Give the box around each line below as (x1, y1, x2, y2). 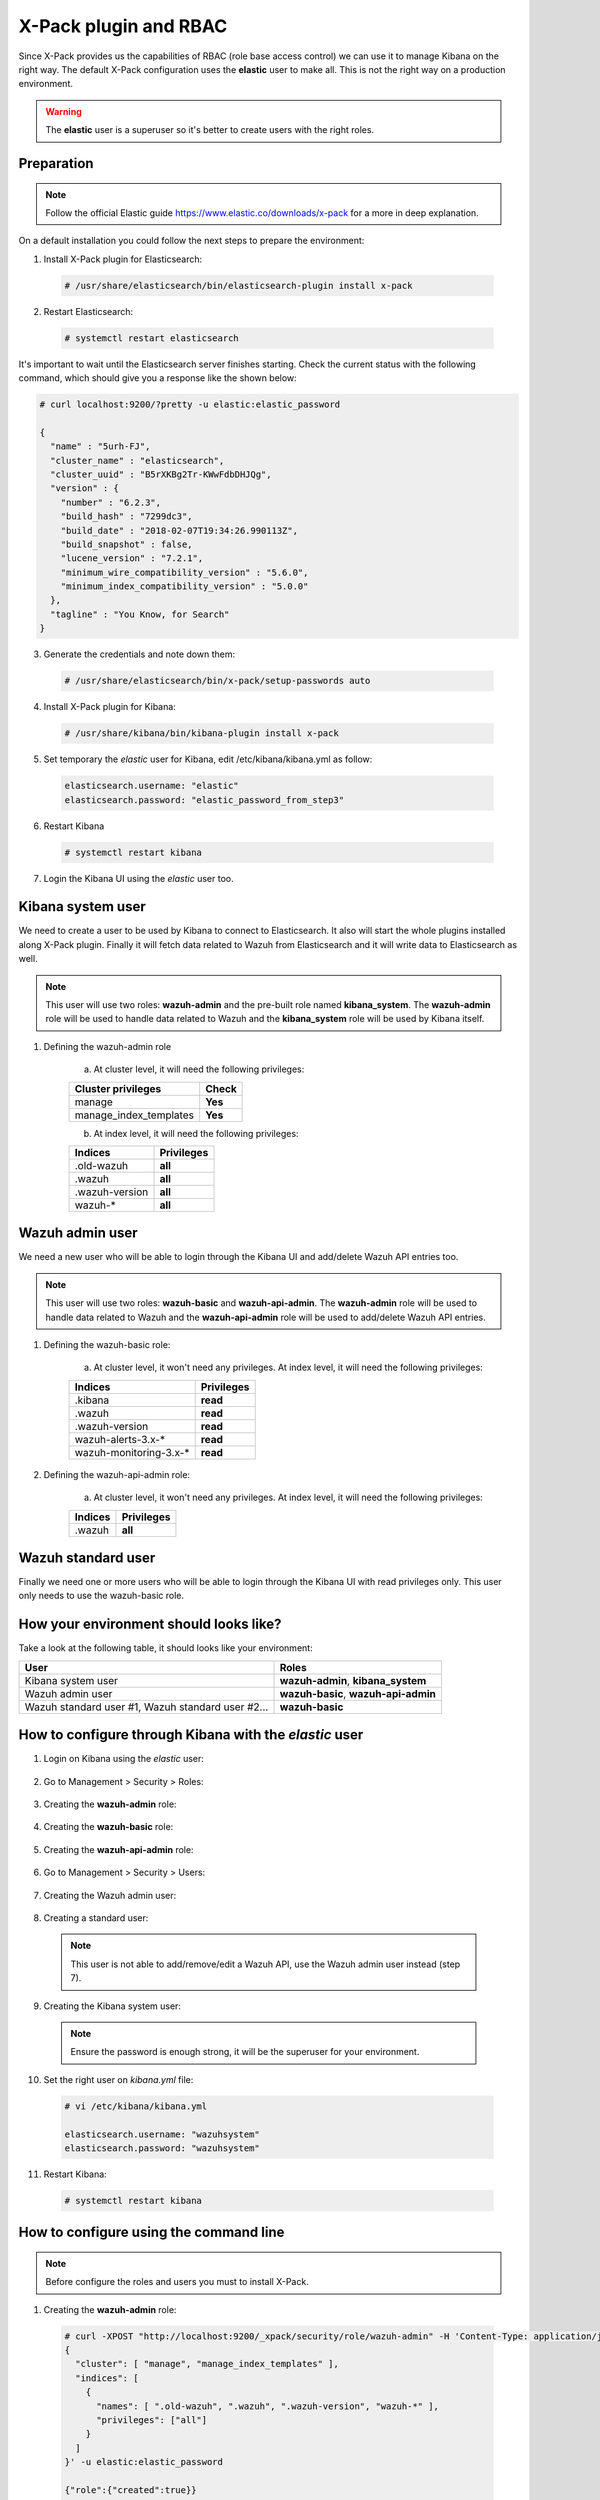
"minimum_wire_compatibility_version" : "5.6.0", (60, 566, 309, 578)
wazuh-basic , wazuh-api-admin (279, 1686, 437, 1700)
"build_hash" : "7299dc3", (60, 511, 194, 522)
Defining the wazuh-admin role (43, 1040, 172, 1052)
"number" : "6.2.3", (60, 496, 162, 508)
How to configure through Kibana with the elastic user (18, 1726, 364, 1744)
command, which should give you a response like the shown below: (18, 372, 297, 384)
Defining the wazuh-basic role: (43, 1339, 171, 1350)
